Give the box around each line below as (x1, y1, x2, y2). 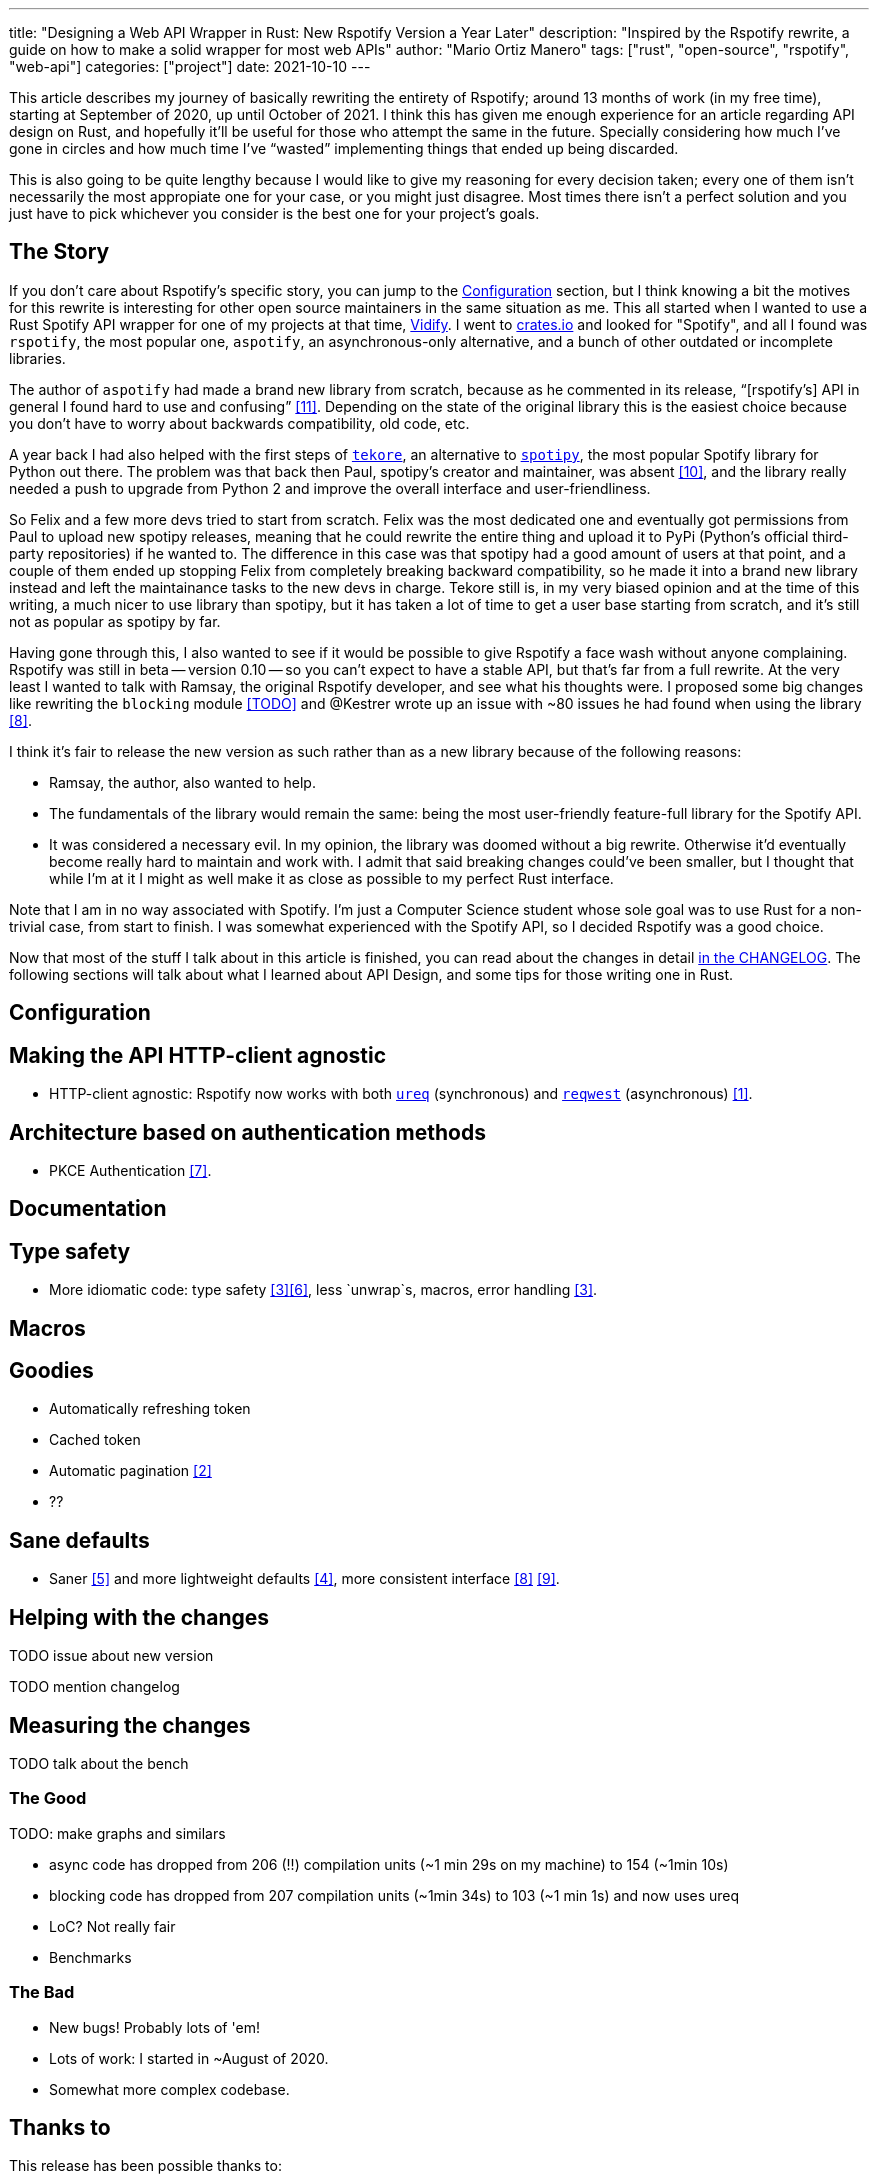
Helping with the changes (9, 1604, 269, 1630)
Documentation (9, 1196, 167, 1222)
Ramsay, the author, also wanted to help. (49, 773, 316, 791)
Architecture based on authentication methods (9, 1119, 486, 1145)
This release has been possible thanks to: (9, 2157, 282, 2175)
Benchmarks (49, 1948, 132, 1966)
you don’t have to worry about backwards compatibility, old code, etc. (9, 414, 470, 432)
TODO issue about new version (9, 1647, 214, 1665)
